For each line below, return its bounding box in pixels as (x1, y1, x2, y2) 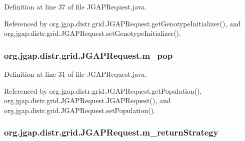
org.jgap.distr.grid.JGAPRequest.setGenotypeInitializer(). (4, 28, 181, 38)
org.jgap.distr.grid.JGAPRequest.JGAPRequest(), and (4, 95, 171, 106)
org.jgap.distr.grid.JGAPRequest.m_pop (4, 49, 173, 61)
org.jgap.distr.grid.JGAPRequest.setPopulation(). (4, 105, 156, 115)
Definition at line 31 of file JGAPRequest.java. (4, 69, 147, 79)
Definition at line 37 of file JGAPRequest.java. (4, 1, 147, 11)
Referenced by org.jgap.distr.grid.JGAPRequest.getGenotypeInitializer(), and (4, 18, 241, 28)
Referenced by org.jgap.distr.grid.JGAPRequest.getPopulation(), (4, 85, 202, 96)
